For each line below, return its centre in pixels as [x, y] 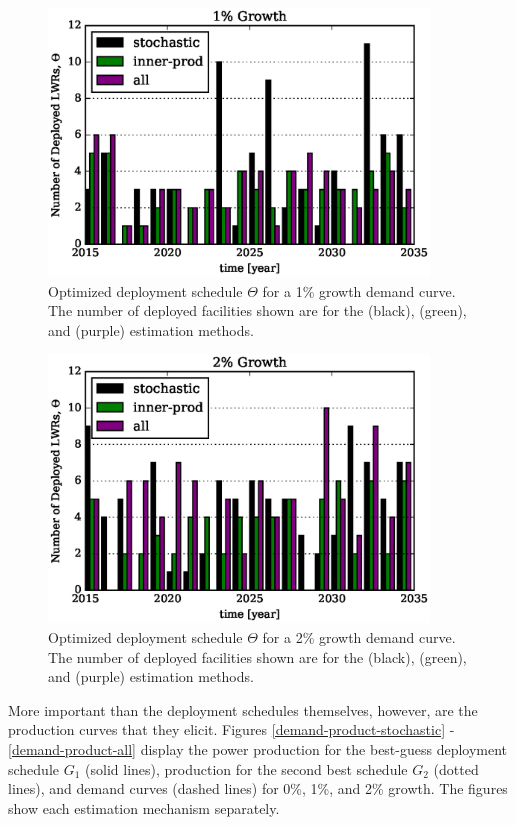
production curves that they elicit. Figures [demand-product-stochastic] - [231, 729]
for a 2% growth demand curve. [359, 637]
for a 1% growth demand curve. [359, 290]
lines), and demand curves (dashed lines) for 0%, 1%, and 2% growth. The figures [258, 788]
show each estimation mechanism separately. [144, 807]
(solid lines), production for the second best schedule [246, 768]
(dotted [456, 768]
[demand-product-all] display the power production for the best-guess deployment [258, 749]
